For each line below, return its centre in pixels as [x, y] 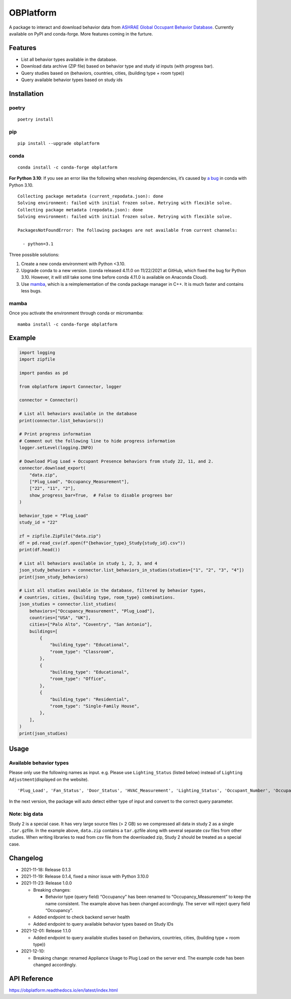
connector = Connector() [49, 400]
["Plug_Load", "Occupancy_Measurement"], [79, 482]
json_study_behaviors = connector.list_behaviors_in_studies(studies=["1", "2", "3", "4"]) [132, 570]
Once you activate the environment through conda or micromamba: [76, 313]
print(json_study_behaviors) [54, 577]
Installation [26, 94]
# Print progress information [55, 434]
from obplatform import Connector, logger [70, 387]
